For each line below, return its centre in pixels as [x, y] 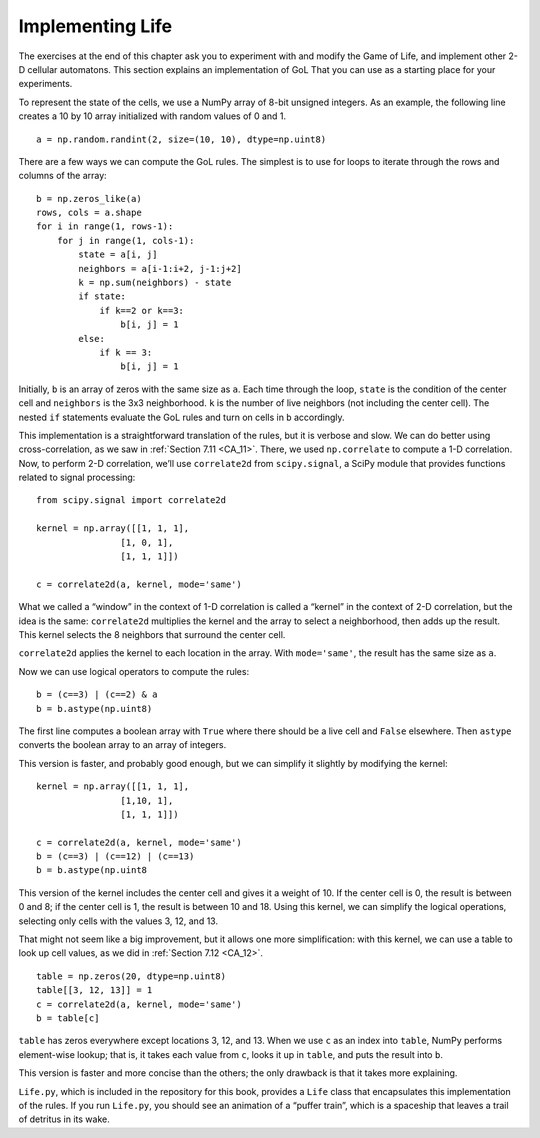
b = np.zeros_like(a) [89, 198]
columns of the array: [62, 176]
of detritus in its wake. [64, 1119]
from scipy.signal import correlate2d [131, 500]
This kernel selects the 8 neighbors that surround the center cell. [152, 634]
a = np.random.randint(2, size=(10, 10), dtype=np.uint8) [181, 139]
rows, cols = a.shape [89, 213]
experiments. [45, 84]
